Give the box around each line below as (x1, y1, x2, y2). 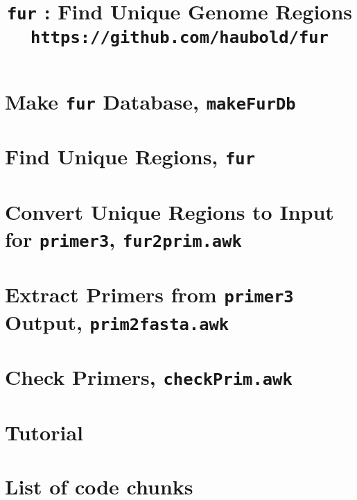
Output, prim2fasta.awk (5, 307, 229, 336)
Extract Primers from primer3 (5, 279, 294, 308)
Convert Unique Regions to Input (5, 197, 334, 225)
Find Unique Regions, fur (5, 142, 255, 171)
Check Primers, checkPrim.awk (5, 363, 293, 391)
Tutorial (5, 417, 84, 446)
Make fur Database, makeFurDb (5, 87, 296, 115)
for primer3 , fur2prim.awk (5, 225, 242, 252)
